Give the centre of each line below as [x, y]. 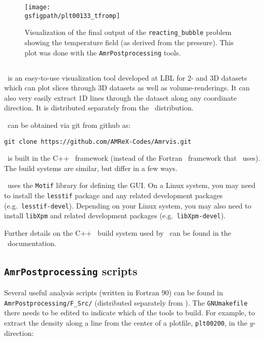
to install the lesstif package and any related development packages [114, 195]
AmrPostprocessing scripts [71, 270]
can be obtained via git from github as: [69, 125]
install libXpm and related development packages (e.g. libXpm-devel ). [115, 215]
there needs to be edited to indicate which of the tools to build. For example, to [130, 313]
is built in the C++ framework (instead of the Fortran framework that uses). [134, 158]
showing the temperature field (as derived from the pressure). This [129, 42]
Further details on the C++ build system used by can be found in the [118, 233]
